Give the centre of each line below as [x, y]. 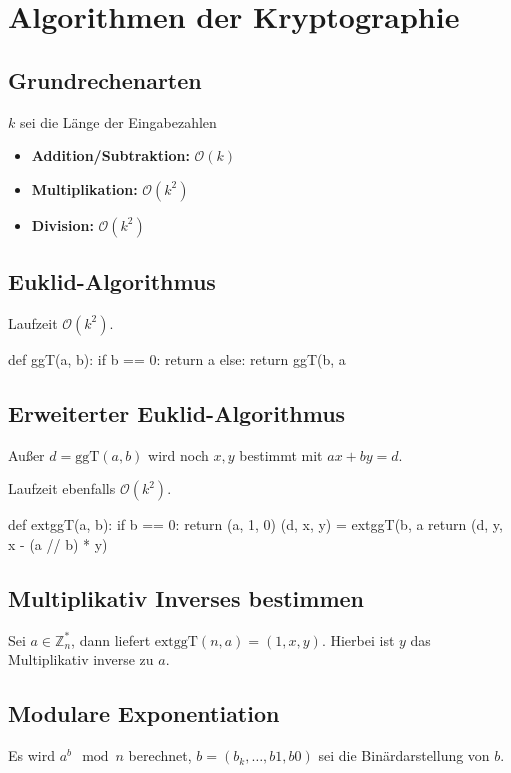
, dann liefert [111, 639]
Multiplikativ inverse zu [81, 659]
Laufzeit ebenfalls [62, 488]
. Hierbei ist [358, 639]
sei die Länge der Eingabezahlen [118, 121]
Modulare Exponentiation [144, 713]
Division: [62, 224]
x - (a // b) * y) [58, 543]
